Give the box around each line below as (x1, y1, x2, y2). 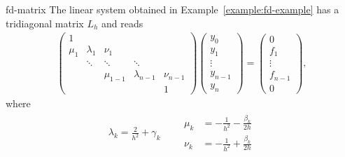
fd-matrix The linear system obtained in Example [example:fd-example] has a (6, 2, 339, 16)
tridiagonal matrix (6, 15, 84, 30)
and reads (101, 15, 143, 30)
